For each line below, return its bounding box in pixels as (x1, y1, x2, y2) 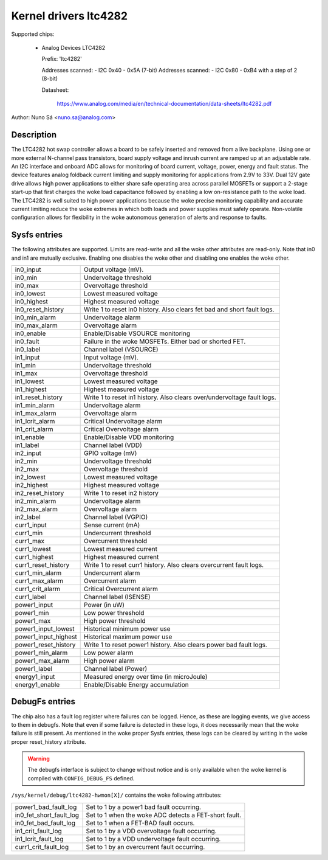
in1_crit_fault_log (15, 827, 62, 835)
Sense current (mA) (84, 521, 140, 529)
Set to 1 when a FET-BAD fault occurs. (86, 819, 195, 827)
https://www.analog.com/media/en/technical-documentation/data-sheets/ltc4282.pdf (56, 100, 272, 107)
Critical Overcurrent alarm (84, 584, 158, 593)
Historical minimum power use (84, 625, 171, 633)
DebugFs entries (11, 696, 76, 707)
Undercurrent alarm (84, 569, 140, 577)
